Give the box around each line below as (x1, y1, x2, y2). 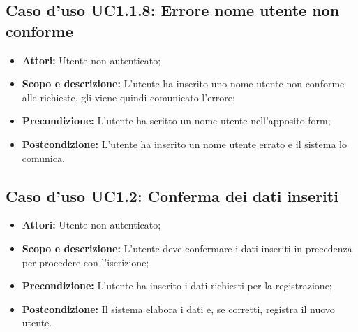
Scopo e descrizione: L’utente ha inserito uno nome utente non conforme (22, 76, 345, 91)
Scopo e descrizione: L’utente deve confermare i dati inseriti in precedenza (22, 240, 352, 255)
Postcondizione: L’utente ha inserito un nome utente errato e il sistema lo (22, 136, 347, 151)
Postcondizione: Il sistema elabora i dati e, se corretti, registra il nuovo (22, 301, 335, 316)
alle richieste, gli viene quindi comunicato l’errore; (22, 89, 235, 104)
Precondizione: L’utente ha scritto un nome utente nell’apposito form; (22, 113, 331, 128)
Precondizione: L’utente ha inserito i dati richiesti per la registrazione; (22, 278, 332, 293)
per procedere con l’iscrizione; (22, 254, 149, 269)
